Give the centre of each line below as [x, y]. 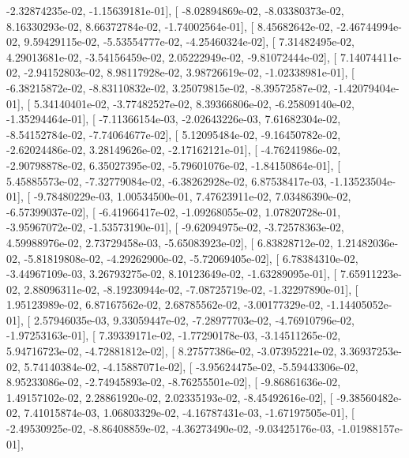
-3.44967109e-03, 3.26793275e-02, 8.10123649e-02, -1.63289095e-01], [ [172, 274]
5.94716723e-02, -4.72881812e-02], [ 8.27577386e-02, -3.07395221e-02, [172, 351]
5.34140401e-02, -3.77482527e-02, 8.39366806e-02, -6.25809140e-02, [194, 103]
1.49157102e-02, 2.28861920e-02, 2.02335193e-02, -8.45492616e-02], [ [170, 397]
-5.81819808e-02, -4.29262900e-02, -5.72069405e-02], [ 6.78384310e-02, [191, 258]
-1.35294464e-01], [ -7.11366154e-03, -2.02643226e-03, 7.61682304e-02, [174, 119]
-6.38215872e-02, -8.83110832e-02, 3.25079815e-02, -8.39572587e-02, [169, 87]
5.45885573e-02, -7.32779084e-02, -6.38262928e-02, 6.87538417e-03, [167, 180]
